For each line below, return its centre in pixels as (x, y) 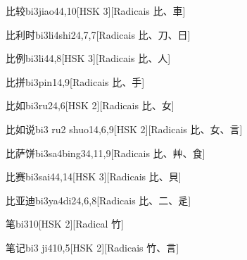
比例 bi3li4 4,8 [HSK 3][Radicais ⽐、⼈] (88, 58)
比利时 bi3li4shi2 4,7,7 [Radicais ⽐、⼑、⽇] (98, 34)
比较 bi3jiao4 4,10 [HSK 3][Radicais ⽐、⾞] (96, 11)
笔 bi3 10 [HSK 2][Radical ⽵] (65, 224)
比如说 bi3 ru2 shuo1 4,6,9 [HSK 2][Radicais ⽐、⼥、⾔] (124, 129)
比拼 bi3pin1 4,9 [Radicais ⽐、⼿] (75, 81)
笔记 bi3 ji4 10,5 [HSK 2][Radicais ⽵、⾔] (93, 247)
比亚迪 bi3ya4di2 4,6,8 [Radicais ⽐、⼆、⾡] (99, 200)
